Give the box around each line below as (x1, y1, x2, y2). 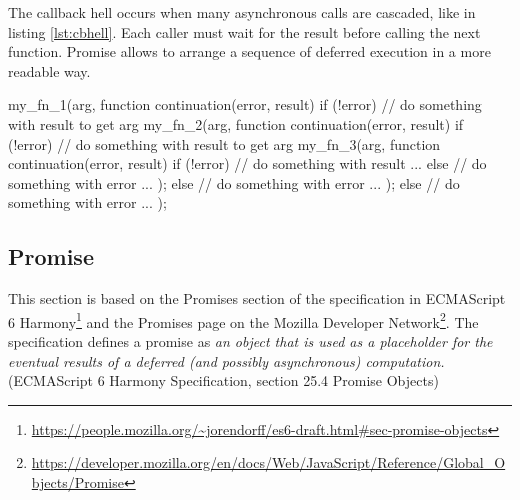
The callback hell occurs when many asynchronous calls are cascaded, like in (8, 2, 476, 22)
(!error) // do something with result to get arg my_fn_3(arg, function (8, 133, 441, 154)
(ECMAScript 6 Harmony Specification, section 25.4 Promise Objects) (8, 370, 439, 391)
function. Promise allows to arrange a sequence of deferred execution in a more (8, 41, 491, 62)
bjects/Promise (31, 471, 124, 492)
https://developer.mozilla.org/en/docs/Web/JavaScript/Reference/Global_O (31, 452, 506, 473)
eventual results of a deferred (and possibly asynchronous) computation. (8, 350, 445, 371)
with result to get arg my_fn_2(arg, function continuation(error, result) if (8, 113, 464, 134)
